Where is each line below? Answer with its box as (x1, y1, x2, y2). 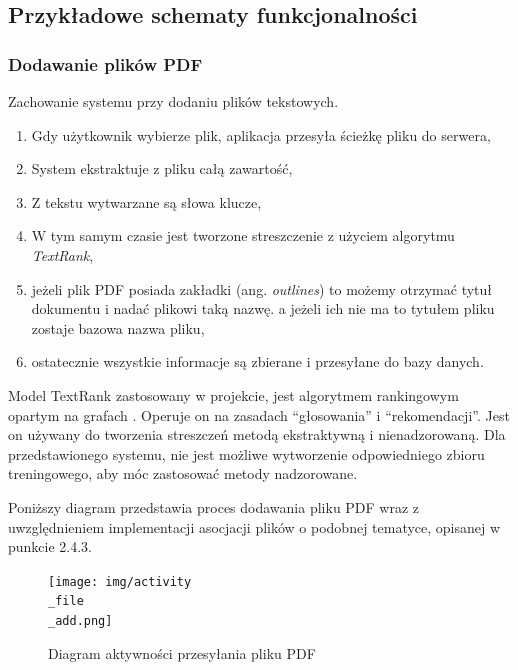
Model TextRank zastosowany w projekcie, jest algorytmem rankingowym (8, 384, 459, 405)
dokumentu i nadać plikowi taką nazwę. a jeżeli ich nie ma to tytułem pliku (31, 298, 495, 319)
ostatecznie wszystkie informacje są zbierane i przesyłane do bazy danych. (31, 351, 484, 372)
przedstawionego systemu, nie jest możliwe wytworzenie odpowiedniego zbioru (8, 443, 485, 464)
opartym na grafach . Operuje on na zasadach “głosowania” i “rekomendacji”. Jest (8, 404, 510, 425)
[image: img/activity (48, 574, 192, 589)
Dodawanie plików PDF (8, 51, 203, 76)
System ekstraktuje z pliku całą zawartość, (31, 158, 293, 179)
